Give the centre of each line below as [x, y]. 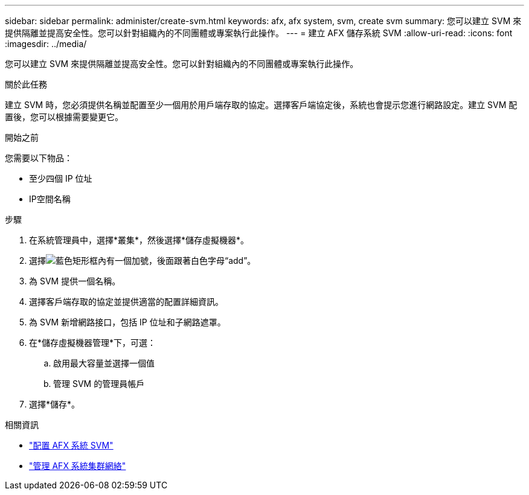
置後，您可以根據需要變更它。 [64, 117]
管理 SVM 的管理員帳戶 [99, 384]
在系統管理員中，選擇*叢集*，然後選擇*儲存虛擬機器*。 [139, 240]
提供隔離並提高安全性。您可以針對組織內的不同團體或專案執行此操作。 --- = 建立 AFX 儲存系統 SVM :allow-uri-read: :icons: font [259, 33]
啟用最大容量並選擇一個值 [104, 363]
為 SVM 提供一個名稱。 [75, 281]
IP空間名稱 [50, 199]
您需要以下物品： [39, 158]
